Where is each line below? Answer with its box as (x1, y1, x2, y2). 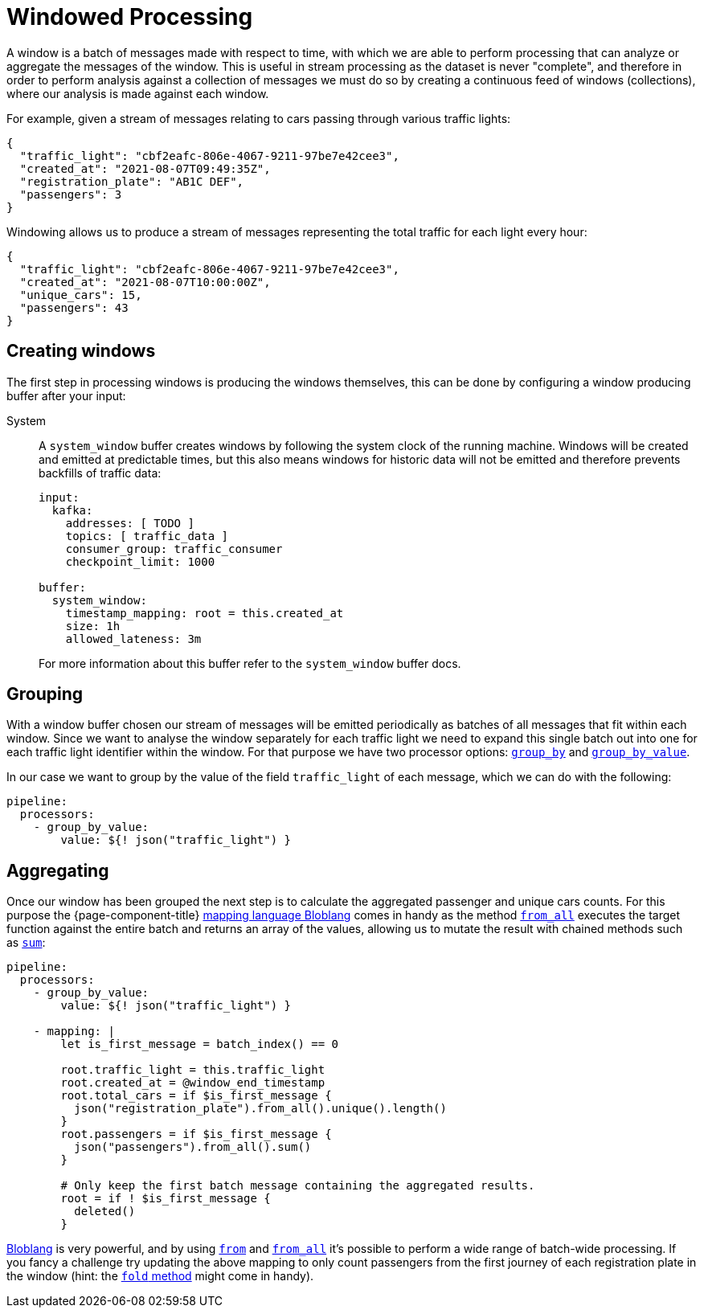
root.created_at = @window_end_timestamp (60, 1076, 325, 1090)
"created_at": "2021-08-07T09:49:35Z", (19, 162, 271, 175)
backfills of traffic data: (39, 465, 162, 480)
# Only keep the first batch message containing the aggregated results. (60, 1179, 535, 1193)
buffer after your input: (6, 388, 126, 403)
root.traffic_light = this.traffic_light (60, 1063, 325, 1077)
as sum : (6, 935, 46, 950)
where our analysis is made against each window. (6, 86, 269, 100)
